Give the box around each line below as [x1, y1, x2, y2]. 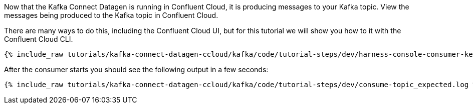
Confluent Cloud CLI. [4, 35, 73, 43]
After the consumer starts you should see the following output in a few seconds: [4, 65, 269, 74]
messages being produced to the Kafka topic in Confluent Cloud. [4, 11, 218, 19]
